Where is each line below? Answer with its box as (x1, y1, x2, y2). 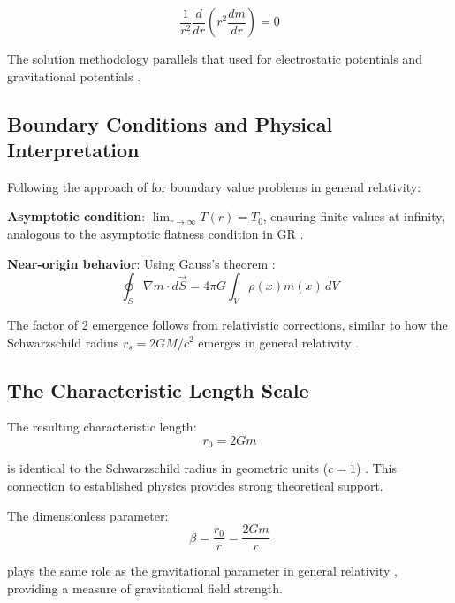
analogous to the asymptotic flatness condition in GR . (7, 224, 304, 242)
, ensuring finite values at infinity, (262, 207, 445, 225)
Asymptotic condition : (7, 207, 146, 225)
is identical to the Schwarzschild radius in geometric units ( (7, 459, 329, 477)
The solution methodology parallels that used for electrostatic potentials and (7, 50, 422, 67)
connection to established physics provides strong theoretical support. (7, 476, 383, 494)
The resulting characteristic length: (7, 417, 197, 436)
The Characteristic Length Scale (7, 376, 309, 403)
